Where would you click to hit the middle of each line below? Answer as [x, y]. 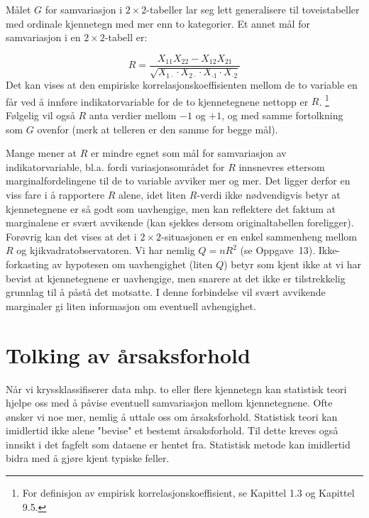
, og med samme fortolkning [282, 115]
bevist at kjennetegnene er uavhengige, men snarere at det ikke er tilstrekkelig [176, 278]
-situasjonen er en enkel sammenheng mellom [259, 236]
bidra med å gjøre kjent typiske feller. [88, 458]
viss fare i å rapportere [55, 195]
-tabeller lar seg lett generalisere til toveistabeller [253, 9]
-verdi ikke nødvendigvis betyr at [269, 195]
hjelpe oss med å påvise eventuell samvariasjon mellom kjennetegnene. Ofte [169, 403]
